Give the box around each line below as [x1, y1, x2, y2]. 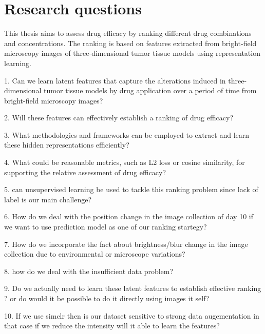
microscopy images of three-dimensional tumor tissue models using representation [4, 48, 260, 58]
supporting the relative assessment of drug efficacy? [4, 166, 166, 177]
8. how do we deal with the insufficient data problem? [4, 265, 174, 276]
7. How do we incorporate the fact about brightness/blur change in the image [4, 238, 248, 249]
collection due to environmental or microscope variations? [4, 248, 185, 259]
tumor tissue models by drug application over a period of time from [44, 85, 257, 96]
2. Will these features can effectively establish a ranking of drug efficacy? [4, 112, 234, 123]
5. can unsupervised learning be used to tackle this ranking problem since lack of [4, 184, 258, 195]
